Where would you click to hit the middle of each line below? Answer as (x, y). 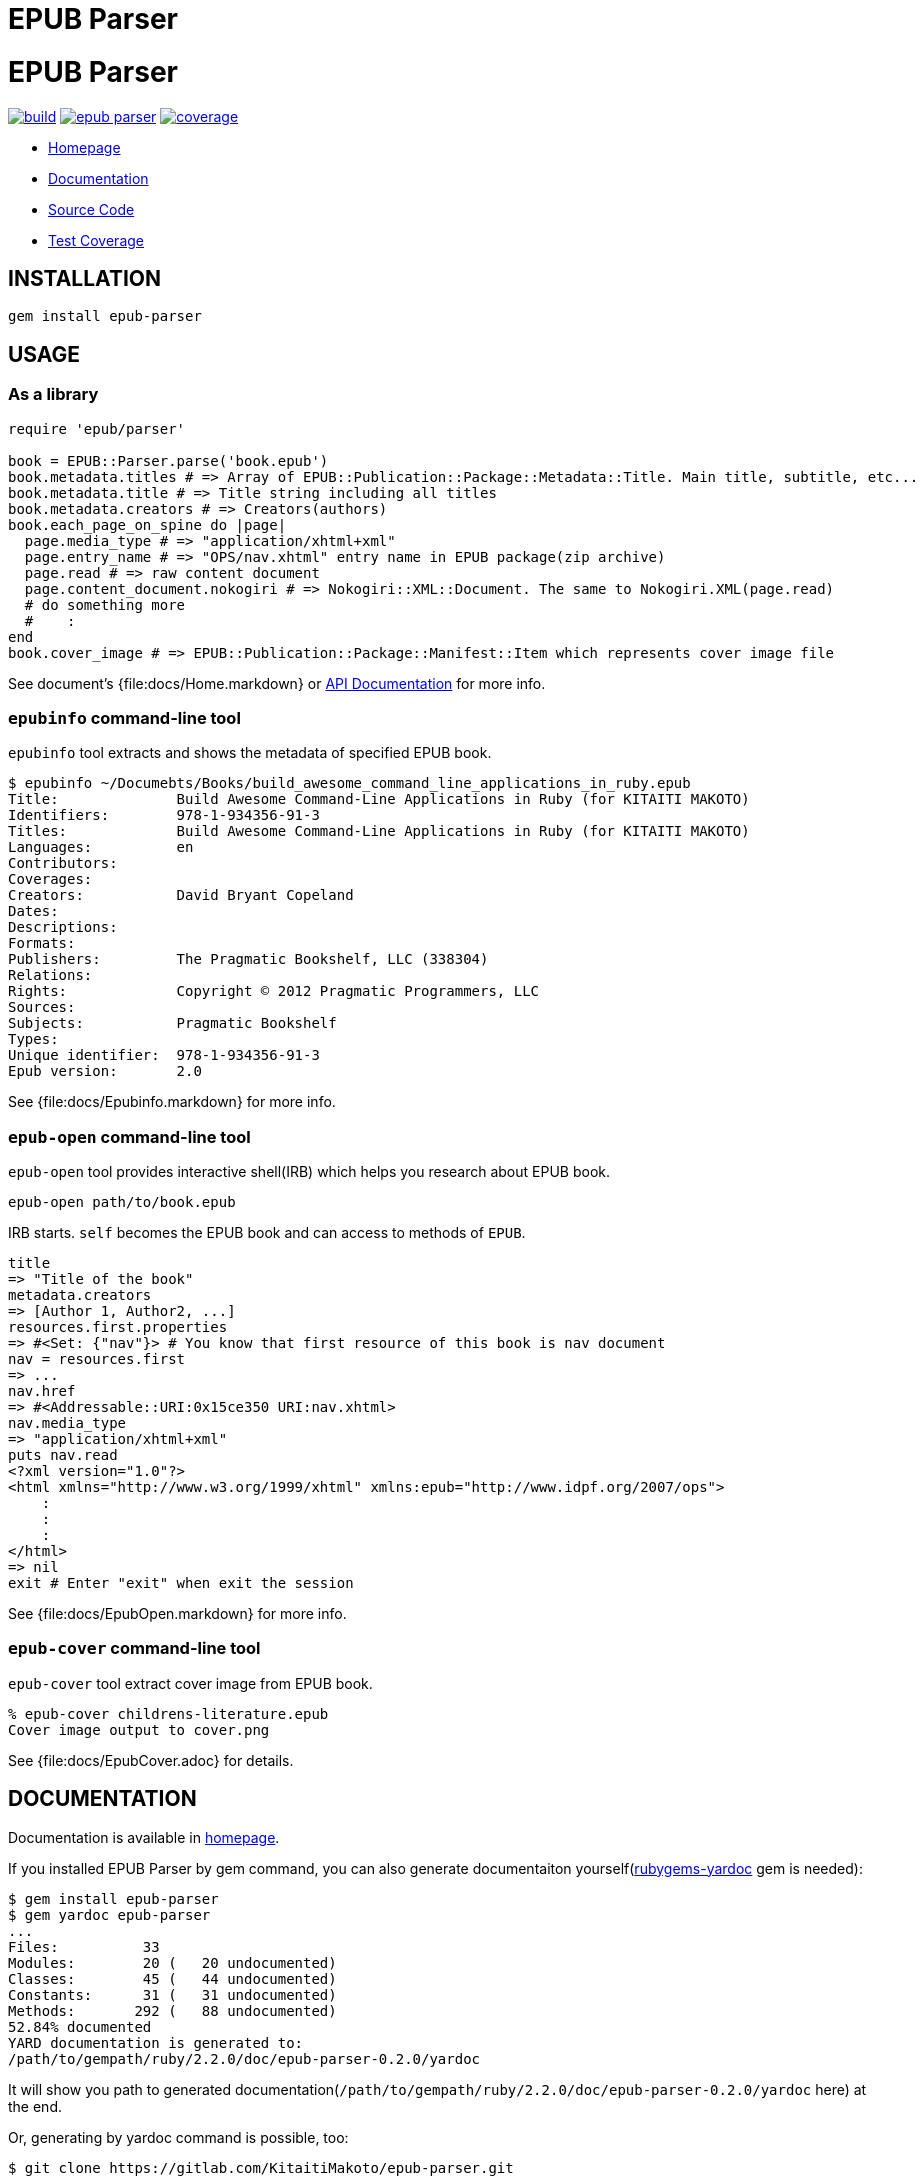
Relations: (50, 975)
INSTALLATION (84, 278)
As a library (53, 394)
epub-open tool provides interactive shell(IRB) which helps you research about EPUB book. (309, 1172)
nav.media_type (67, 1423)
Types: (33, 1039)
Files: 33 (84, 1946)
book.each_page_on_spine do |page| (147, 524)
